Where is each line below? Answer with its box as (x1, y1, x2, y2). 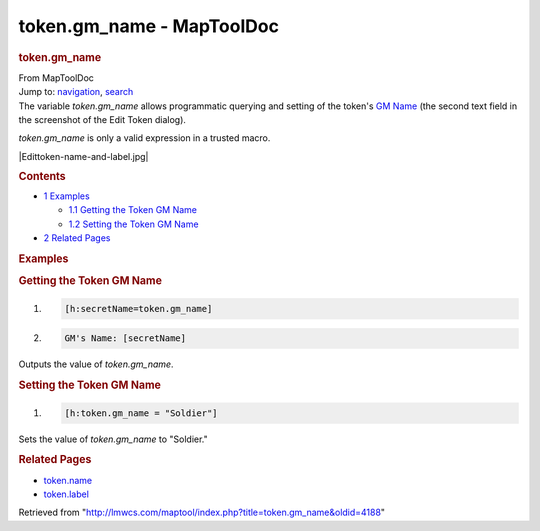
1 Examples (43, 190, 90, 202)
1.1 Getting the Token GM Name (68, 204, 198, 216)
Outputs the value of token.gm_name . (18, 358, 174, 370)
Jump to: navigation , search (18, 86, 134, 98)
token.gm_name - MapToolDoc (18, 15, 280, 37)
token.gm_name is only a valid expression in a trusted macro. (18, 132, 271, 144)
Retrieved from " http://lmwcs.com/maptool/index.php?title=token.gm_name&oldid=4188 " (18, 506, 385, 519)
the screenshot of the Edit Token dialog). (18, 113, 187, 125)
